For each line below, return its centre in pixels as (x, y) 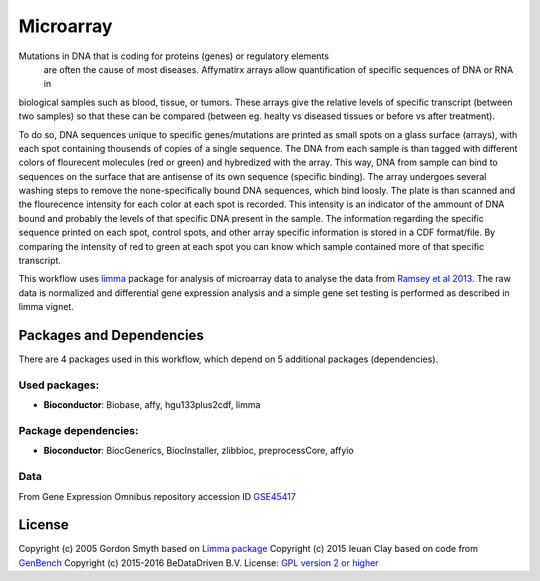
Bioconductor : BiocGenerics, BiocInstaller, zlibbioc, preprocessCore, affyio (198, 451)
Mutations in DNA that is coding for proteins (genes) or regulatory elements (174, 56)
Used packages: (59, 385)
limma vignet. (46, 307)
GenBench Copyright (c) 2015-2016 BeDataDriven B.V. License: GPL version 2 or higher (198, 562)
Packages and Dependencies (111, 335)
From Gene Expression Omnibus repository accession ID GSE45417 (157, 496)
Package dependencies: (78, 430)
